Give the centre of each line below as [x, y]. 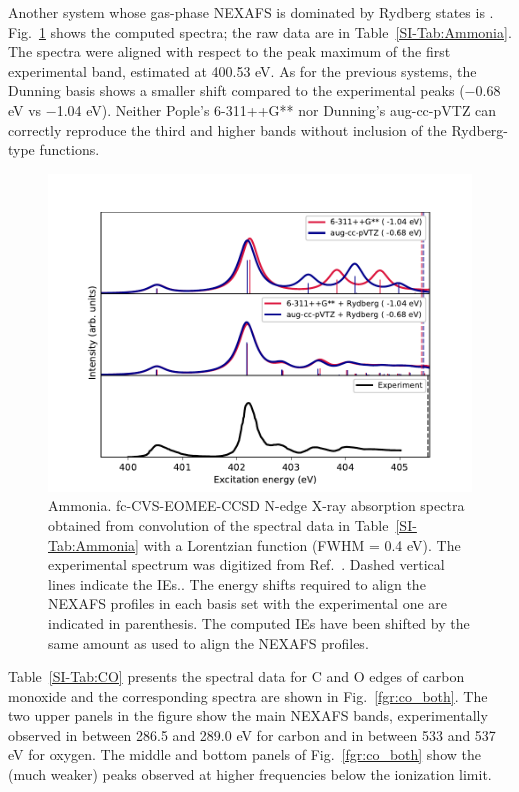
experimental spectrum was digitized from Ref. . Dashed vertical [246, 564]
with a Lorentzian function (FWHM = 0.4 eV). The [302, 544]
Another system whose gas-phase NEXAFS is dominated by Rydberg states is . [251, 12]
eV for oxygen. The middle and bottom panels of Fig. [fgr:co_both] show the [244, 754]
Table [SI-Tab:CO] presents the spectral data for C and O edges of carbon [236, 676]
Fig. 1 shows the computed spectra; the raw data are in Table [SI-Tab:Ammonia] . [260, 31]
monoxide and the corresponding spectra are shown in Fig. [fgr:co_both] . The [248, 695]
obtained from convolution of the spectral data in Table [218, 524]
